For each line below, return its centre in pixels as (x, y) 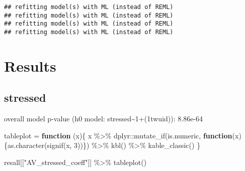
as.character (26, 145)
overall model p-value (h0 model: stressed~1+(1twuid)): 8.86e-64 (104, 119)
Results (30, 65)
